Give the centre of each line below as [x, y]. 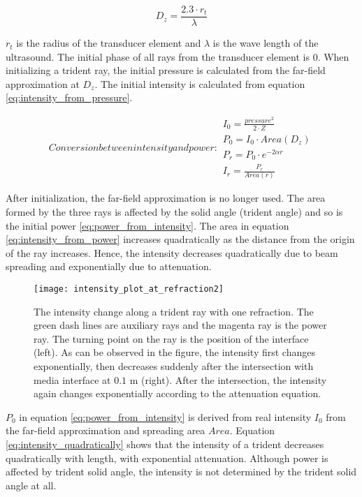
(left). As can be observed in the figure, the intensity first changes [174, 352]
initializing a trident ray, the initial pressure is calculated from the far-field [166, 70]
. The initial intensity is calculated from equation [200, 83]
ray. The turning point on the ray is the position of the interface [171, 338]
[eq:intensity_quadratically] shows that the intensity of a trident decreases [165, 444]
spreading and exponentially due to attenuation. [109, 266]
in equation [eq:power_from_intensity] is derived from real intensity [165, 416]
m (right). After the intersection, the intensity [228, 379]
